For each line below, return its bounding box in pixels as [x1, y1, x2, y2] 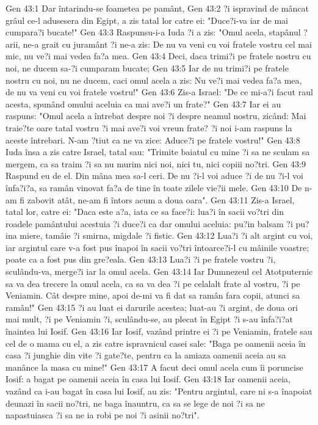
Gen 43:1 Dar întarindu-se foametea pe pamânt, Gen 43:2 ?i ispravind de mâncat [5, 2, 309, 14]
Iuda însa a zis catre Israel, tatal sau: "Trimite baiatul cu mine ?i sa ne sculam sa [5, 145, 310, 158]
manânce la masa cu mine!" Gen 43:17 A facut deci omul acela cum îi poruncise [5, 360, 303, 373]
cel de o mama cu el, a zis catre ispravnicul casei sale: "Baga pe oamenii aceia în [5, 336, 306, 349]
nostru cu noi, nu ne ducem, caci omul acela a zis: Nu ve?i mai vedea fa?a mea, [5, 73, 302, 86]
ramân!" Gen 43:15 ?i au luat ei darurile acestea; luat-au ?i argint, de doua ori [5, 300, 298, 313]
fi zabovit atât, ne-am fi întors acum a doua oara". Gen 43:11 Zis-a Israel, [20, 193, 295, 206]
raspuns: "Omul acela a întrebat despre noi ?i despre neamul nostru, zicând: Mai [5, 109, 306, 122]
